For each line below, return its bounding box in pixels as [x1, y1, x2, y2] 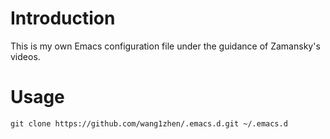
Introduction [10, 7, 116, 30]
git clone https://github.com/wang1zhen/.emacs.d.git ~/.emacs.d [10, 118, 288, 129]
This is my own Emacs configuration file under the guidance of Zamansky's [10, 40, 321, 52]
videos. [10, 50, 41, 62]
